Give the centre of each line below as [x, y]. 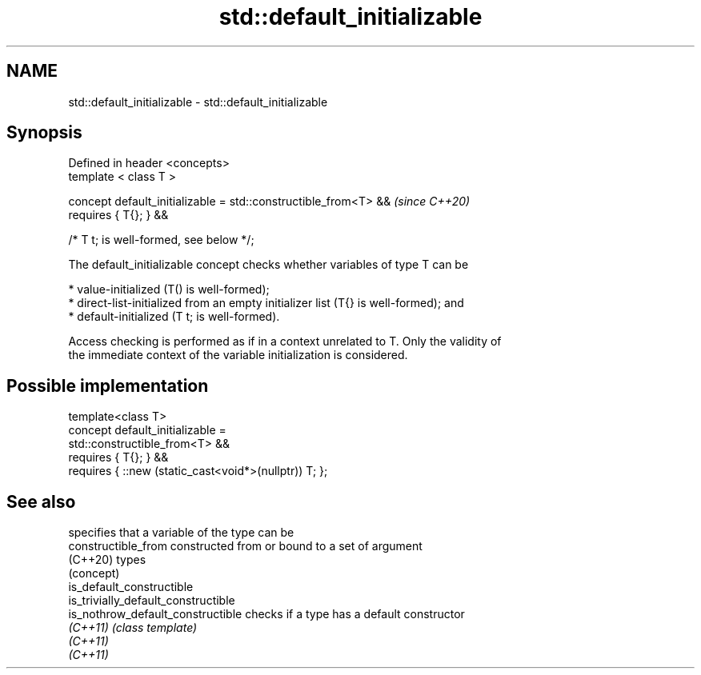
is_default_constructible [131, 587]
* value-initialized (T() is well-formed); [169, 290]
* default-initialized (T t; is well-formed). [174, 317]
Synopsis [44, 133]
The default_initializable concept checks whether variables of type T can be [268, 265]
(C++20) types [107, 560]
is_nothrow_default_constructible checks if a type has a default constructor [266, 614]
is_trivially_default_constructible [152, 601]
